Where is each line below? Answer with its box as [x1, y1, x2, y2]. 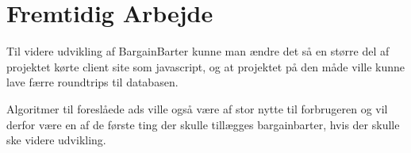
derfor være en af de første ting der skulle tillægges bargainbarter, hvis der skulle [6, 116, 400, 132]
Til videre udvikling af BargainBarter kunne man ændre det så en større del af [6, 43, 390, 59]
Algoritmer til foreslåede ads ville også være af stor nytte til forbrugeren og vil [6, 100, 388, 117]
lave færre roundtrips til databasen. [6, 74, 179, 90]
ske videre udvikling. [6, 132, 106, 148]
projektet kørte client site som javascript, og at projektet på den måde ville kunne [6, 58, 405, 75]
